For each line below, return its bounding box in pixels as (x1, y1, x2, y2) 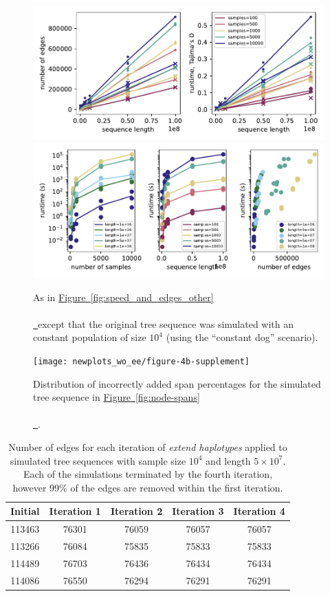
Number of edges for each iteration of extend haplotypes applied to (8, 439, 287, 454)
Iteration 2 (110, 504, 163, 518)
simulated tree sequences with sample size (10, 453, 186, 467)
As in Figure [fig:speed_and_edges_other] (33, 289, 214, 304)
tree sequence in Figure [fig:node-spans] (33, 390, 200, 404)
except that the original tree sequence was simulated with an (38, 316, 294, 331)
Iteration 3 (172, 504, 224, 518)
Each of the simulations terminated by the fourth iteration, (23, 467, 273, 481)
